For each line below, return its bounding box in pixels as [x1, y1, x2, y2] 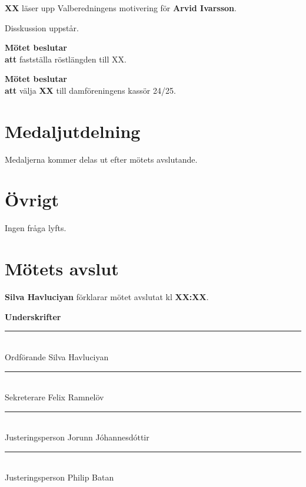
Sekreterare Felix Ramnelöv [5, 391, 104, 403]
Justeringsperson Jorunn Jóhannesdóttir [5, 431, 149, 443]
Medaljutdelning [5, 119, 141, 143]
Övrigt [5, 187, 59, 212]
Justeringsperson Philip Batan [5, 471, 114, 483]
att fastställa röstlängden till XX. [5, 52, 127, 65]
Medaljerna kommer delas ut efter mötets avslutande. [5, 153, 198, 165]
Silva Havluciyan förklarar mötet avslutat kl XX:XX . [5, 291, 209, 303]
